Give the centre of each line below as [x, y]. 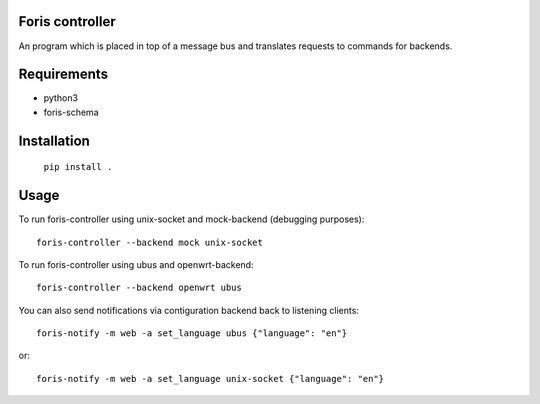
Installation [54, 140]
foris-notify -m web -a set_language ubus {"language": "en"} [192, 333]
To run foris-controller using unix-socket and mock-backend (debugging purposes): [191, 219]
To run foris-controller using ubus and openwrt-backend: [136, 264]
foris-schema [71, 112]
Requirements [63, 74]
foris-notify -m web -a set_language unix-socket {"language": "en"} [210, 378]
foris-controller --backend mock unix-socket [150, 242]
